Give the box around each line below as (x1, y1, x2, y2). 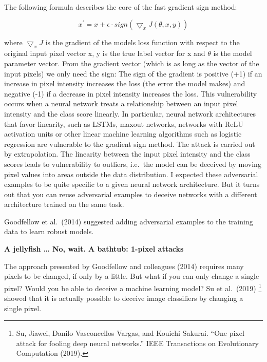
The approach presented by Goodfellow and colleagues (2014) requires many (4, 260, 244, 271)
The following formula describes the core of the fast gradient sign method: (4, 2, 237, 12)
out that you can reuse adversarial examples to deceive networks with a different (4, 188, 257, 199)
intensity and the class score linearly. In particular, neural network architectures (4, 108, 256, 119)
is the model (213, 48, 252, 59)
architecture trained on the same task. (4, 199, 124, 209)
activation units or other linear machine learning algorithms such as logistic (4, 128, 242, 139)
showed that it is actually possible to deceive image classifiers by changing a (4, 293, 243, 303)
